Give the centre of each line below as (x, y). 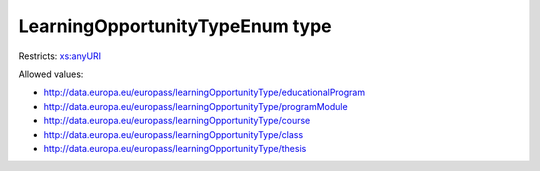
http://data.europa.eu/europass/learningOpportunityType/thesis (175, 148)
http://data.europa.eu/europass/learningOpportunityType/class (173, 134)
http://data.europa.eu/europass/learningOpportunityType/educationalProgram (204, 92)
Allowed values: (51, 74)
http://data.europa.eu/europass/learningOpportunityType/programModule (196, 106)
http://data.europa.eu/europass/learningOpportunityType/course (177, 121)
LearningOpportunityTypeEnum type (175, 26)
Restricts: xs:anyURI (60, 56)
